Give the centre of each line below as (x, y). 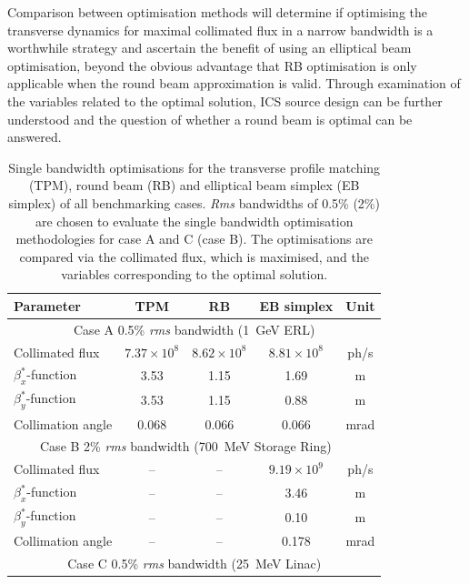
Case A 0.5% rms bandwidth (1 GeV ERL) (195, 329)
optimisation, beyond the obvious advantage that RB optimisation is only (212, 65)
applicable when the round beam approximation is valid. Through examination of (234, 83)
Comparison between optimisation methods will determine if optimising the (217, 12)
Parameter (47, 305)
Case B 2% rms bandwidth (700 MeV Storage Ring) (186, 446)
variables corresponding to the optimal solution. (195, 274)
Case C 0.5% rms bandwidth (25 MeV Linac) (195, 563)
